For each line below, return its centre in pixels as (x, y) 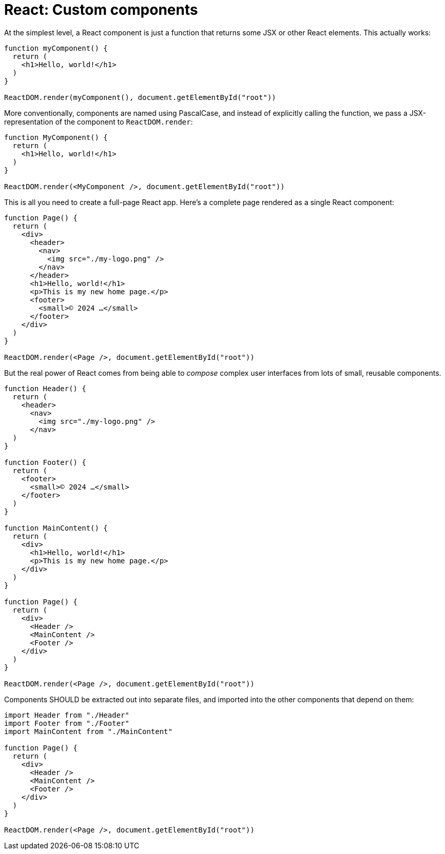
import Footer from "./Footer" (67, 723)
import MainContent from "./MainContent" (88, 731)
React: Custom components (101, 10)
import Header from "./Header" (67, 715)
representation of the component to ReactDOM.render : (99, 121)
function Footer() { (45, 462)
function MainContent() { (56, 528)
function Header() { (45, 388)
